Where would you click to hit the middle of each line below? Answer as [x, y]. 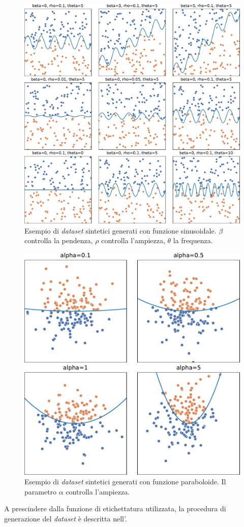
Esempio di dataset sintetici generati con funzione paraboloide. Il [125, 482]
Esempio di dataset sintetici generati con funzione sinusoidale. [120, 230]
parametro [41, 491]
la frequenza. [193, 240]
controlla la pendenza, [59, 240]
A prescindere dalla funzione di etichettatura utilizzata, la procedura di [115, 508]
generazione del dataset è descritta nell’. [66, 518]
